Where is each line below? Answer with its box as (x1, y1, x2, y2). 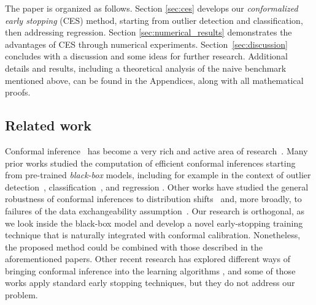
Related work (5, 116, 92, 135)
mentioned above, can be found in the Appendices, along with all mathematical (5, 73, 304, 86)
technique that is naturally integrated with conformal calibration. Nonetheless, (5, 228, 301, 241)
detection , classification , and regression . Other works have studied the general (5, 180, 309, 193)
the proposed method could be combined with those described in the (5, 240, 263, 253)
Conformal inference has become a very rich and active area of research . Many (5, 144, 308, 157)
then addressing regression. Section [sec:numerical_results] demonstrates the (5, 26, 292, 39)
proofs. (5, 86, 31, 99)
